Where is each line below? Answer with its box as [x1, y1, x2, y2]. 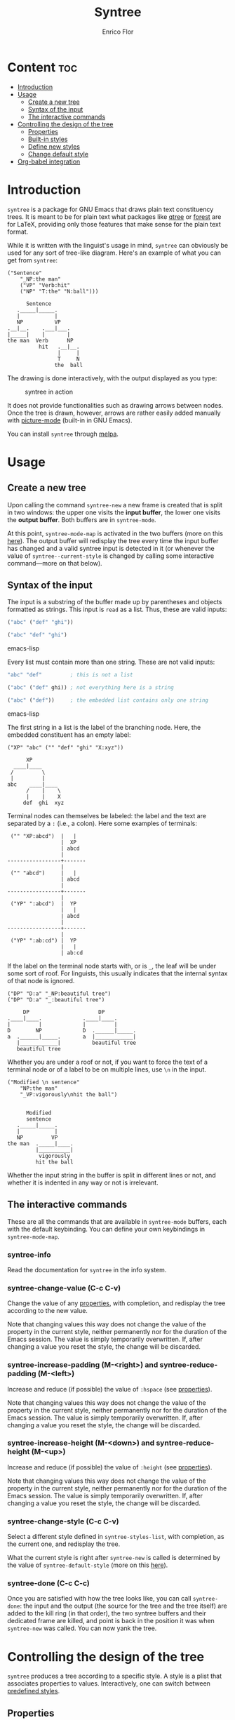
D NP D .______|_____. [7, 1027, 137, 1034]
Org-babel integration [17, 157, 81, 166]
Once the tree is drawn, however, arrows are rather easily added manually [7, 408, 221, 417]
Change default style [27, 149, 89, 158]
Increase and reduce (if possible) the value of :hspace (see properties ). [7, 1385, 213, 1393]
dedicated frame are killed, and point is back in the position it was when [7, 1617, 215, 1625]
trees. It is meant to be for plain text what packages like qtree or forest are [7, 212, 222, 221]
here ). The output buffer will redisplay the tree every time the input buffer [7, 536, 219, 545]
